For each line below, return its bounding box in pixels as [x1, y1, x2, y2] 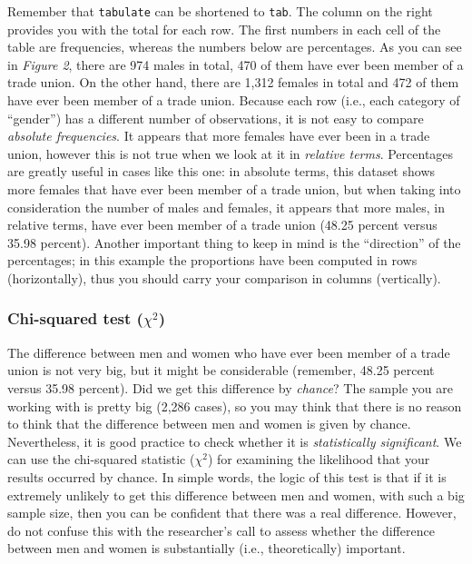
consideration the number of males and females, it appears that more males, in [7, 197, 445, 216]
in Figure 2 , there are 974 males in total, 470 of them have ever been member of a [7, 54, 464, 74]
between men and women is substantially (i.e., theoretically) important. [7, 539, 406, 558]
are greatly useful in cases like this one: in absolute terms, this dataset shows [7, 162, 436, 181]
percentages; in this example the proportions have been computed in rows [7, 251, 418, 270]
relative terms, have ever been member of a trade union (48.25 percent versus [7, 215, 438, 234]
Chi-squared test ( [7, 307, 143, 330]
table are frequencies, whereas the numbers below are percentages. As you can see [7, 37, 462, 56]
